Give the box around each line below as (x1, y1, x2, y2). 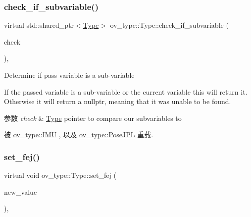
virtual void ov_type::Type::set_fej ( (4, 170, 116, 180)
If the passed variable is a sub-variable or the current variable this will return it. (4, 86, 248, 97)
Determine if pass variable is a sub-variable (4, 70, 135, 80)
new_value (4, 186, 37, 197)
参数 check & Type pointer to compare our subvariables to (4, 112, 182, 123)
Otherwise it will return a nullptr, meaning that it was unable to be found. (4, 96, 231, 107)
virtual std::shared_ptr (4, 20, 74, 30)
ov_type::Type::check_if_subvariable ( (110, 20, 229, 30)
